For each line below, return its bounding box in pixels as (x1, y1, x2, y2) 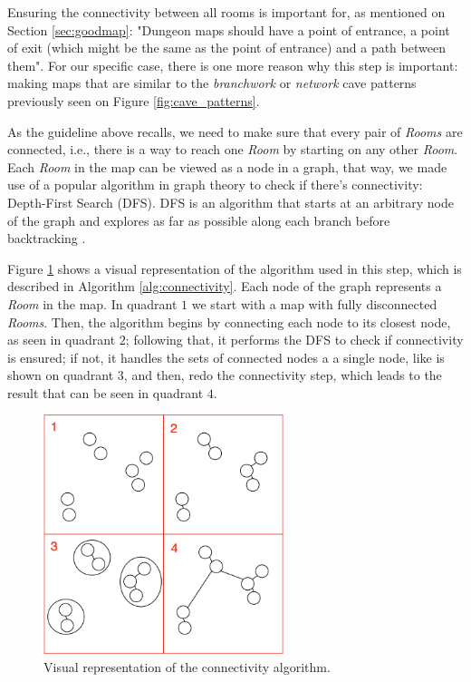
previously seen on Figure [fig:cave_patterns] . (7, 91, 260, 110)
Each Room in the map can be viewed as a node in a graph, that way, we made (7, 157, 447, 176)
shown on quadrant (7, 365, 114, 385)
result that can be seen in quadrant (7, 383, 204, 402)
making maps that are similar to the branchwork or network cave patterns (7, 73, 417, 93)
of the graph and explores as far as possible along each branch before (7, 210, 390, 229)
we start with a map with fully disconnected (191, 294, 437, 313)
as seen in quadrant (7, 330, 116, 349)
